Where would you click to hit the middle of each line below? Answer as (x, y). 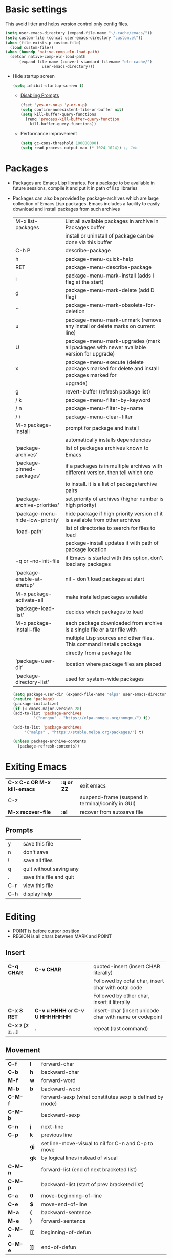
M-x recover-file (29, 812)
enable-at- (29, 579)
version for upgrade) (90, 353)
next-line (52, 1126)
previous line (57, 1135)
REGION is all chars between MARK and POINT (62, 936)
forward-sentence (63, 1221)
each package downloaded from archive (114, 623)
